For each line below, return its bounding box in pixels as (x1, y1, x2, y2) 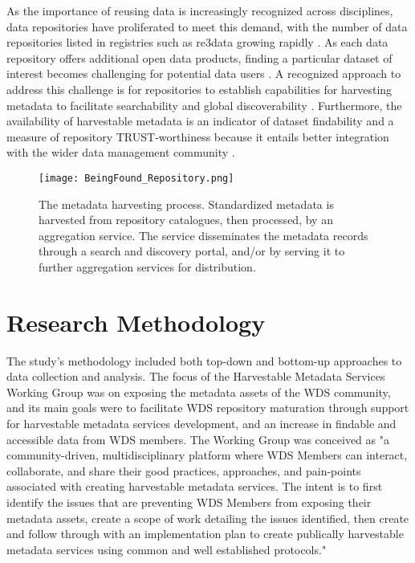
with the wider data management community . (6, 144, 235, 161)
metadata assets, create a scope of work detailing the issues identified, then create (6, 509, 409, 526)
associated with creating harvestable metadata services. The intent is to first (6, 478, 383, 495)
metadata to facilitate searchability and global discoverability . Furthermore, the (6, 96, 402, 113)
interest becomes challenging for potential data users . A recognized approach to (6, 65, 401, 82)
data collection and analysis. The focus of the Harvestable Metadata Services (6, 368, 385, 385)
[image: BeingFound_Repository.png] (39, 172, 234, 184)
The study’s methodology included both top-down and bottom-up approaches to (6, 352, 402, 369)
